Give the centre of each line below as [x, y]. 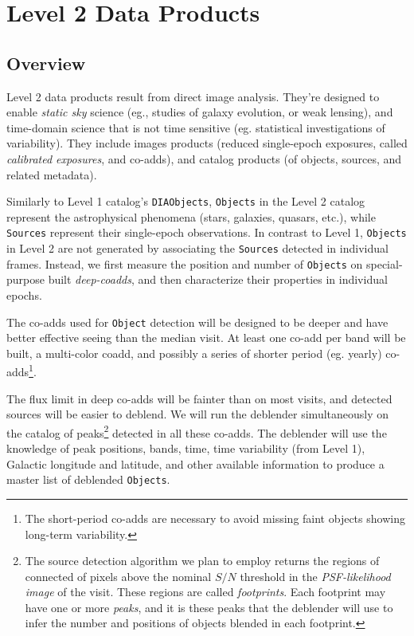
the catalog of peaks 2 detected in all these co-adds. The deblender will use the [197, 431]
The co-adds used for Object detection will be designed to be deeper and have [197, 322]
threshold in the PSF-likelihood [315, 576]
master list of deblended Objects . [88, 479]
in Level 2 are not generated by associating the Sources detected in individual [197, 248]
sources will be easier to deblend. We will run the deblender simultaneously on [198, 414]
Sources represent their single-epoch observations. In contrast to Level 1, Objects [207, 232]
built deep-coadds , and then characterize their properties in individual [218, 279]
